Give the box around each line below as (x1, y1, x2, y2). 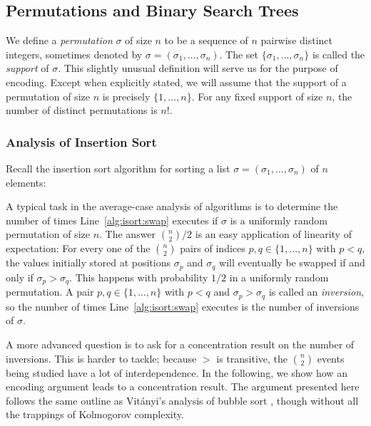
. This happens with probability (69, 269, 208, 284)
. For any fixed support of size (191, 88, 323, 103)
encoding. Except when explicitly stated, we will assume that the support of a (6, 74, 347, 89)
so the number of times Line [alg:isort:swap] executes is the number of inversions (6, 298, 360, 313)
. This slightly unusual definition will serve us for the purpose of (58, 61, 338, 76)
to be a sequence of (164, 33, 248, 48)
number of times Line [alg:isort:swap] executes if (6, 212, 218, 227)
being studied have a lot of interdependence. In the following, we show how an (6, 365, 347, 380)
